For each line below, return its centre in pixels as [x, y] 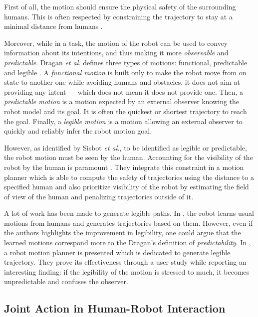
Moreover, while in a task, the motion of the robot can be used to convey [116, 43]
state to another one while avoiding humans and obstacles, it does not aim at [122, 82]
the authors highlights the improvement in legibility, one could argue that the [123, 233]
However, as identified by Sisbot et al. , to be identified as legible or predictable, [126, 147]
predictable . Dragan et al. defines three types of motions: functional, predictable [126, 62]
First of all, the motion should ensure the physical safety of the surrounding [120, 6]
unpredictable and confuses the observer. [66, 281]
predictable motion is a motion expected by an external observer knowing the [122, 101]
